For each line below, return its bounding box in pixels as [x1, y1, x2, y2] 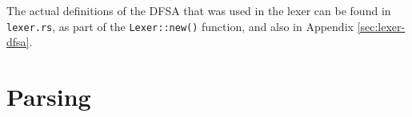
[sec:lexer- [357, 18, 406, 34]
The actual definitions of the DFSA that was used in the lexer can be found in [6, 2, 391, 18]
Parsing [6, 80, 91, 113]
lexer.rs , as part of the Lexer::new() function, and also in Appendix [6, 18, 354, 34]
